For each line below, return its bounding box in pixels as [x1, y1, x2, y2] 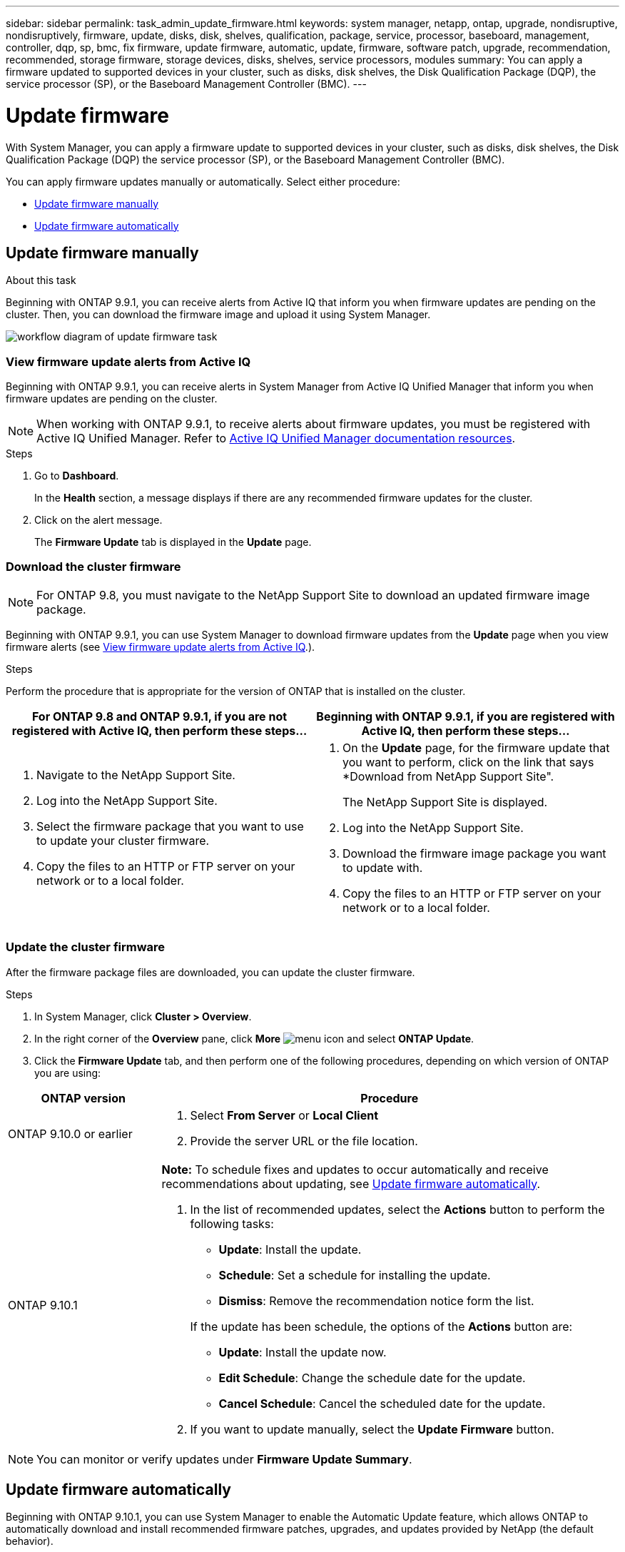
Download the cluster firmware [6, 559, 181, 574]
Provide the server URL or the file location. [190, 1133, 418, 1148]
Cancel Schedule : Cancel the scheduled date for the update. [218, 1396, 546, 1411]
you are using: [34, 1066, 101, 1079]
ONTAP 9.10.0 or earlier [8, 1126, 133, 1141]
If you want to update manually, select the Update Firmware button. [190, 1421, 554, 1436]
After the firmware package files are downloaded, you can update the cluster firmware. [6, 965, 415, 978]
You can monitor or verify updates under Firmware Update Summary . [36, 1451, 412, 1466]
